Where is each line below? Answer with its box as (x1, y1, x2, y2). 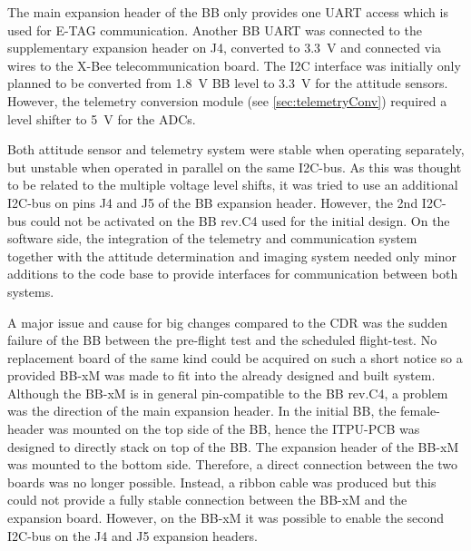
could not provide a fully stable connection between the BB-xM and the (7, 490, 407, 509)
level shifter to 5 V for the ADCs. (7, 109, 196, 128)
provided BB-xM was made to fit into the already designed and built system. (7, 366, 436, 385)
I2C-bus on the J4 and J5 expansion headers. (7, 526, 258, 545)
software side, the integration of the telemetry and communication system (7, 229, 417, 248)
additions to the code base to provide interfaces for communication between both (7, 264, 458, 283)
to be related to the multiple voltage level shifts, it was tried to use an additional (7, 175, 458, 194)
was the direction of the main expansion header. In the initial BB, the (7, 401, 397, 420)
